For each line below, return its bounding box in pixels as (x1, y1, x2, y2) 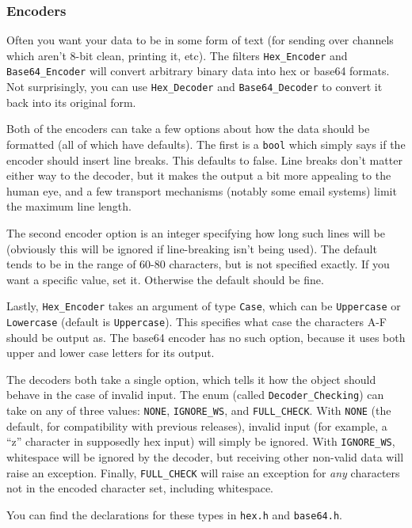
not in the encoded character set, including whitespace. (6, 480, 274, 496)
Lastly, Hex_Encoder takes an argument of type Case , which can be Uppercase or (6, 298, 401, 314)
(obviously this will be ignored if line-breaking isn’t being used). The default (6, 240, 377, 256)
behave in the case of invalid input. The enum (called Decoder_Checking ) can (6, 386, 384, 403)
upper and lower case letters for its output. (6, 344, 215, 361)
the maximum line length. (6, 198, 132, 215)
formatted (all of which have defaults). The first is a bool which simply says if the (6, 135, 406, 152)
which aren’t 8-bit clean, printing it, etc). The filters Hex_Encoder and (6, 47, 348, 63)
